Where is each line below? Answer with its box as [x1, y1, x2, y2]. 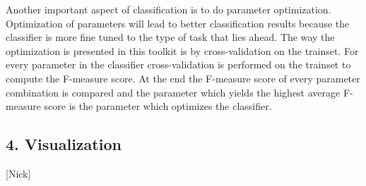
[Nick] [6, 166, 31, 180]
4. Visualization [6, 133, 122, 155]
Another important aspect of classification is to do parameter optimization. [6, 2, 331, 16]
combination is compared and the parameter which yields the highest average [6, 85, 341, 99]
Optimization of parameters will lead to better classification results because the [6, 15, 350, 30]
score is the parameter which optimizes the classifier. [44, 99, 272, 113]
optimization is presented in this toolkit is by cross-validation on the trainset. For [6, 43, 359, 58]
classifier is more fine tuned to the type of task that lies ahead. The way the [6, 30, 335, 44]
